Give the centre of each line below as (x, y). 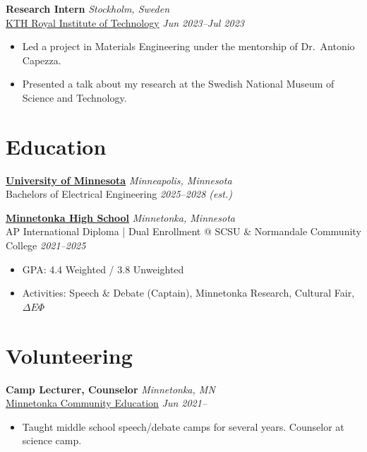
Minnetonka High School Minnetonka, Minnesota (120, 217)
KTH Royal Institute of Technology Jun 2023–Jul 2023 (125, 22)
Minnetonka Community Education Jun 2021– (107, 403)
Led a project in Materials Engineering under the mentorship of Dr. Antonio (188, 46)
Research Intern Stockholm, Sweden (88, 8)
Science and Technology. (74, 97)
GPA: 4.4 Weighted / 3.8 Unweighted (103, 269)
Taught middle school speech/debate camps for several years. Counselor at (183, 426)
